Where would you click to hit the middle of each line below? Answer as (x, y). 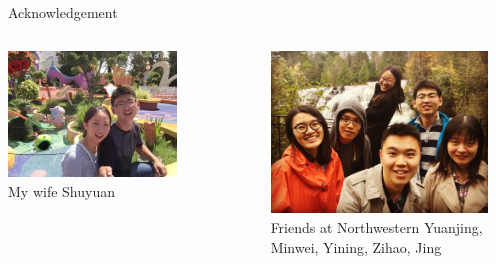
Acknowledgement (63, 12)
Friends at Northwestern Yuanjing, (376, 227)
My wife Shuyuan (61, 191)
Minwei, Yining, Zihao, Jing (356, 246)
